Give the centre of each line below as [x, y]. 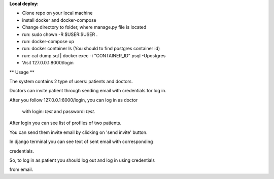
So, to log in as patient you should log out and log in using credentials [82, 160]
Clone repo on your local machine [57, 13]
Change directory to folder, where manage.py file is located [84, 27]
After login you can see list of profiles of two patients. [65, 123]
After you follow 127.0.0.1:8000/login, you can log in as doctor [74, 100]
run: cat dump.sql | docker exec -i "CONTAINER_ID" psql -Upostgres [94, 55]
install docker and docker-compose [59, 20]
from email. [21, 169]
